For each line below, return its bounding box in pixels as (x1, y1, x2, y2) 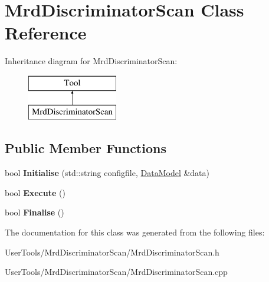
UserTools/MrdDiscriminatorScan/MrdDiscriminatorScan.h (5, 245, 219, 258)
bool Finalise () (5, 206, 64, 218)
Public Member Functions (5, 139, 166, 157)
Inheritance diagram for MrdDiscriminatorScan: (5, 55, 178, 67)
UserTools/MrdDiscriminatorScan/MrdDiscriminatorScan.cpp (5, 266, 228, 278)
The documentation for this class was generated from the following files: (5, 226, 265, 238)
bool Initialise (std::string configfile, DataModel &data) (5, 167, 210, 179)
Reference (5, 21, 87, 45)
